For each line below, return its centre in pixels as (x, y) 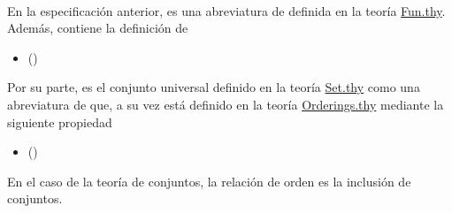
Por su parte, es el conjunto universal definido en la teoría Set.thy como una (214, 87)
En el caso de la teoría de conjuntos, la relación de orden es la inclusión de (209, 181)
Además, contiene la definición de (98, 28)
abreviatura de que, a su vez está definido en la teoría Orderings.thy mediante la (226, 104)
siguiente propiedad (60, 122)
